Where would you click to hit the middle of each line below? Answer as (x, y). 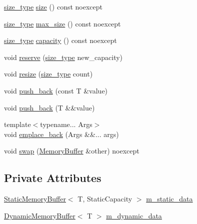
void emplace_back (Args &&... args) (61, 134)
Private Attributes (53, 178)
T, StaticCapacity (105, 199)
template (17, 124)
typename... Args (66, 124)
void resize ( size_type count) (48, 74)
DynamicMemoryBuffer (40, 215)
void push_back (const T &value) (56, 90)
